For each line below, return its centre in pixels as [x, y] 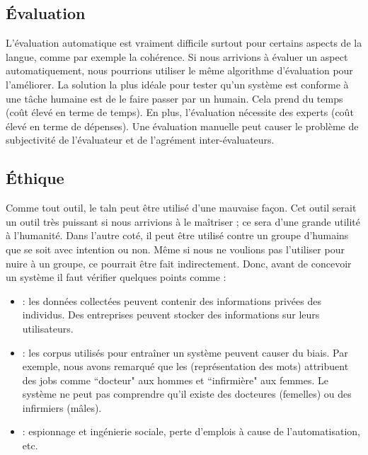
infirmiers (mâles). [62, 407]
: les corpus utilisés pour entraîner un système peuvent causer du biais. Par [185, 352]
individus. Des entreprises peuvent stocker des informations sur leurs [171, 315]
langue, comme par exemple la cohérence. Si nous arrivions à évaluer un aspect [177, 56]
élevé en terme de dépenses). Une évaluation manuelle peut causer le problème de [182, 126]
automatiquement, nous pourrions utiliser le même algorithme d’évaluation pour [179, 70]
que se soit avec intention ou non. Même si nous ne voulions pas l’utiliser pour [175, 249]
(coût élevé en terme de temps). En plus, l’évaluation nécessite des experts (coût [180, 112]
